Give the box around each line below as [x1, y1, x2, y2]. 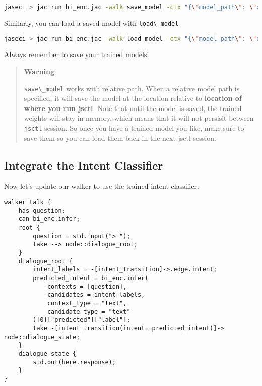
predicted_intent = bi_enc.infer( [33, 274, 149, 282]
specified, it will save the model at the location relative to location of [24, 93, 242, 103]
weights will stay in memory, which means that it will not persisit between [24, 113, 254, 123]
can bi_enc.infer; [18, 215, 80, 223]
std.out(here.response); [33, 358, 116, 366]
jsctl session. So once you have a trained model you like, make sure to [24, 123, 244, 133]
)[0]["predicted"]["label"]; [33, 316, 130, 324]
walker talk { [4, 199, 51, 206]
